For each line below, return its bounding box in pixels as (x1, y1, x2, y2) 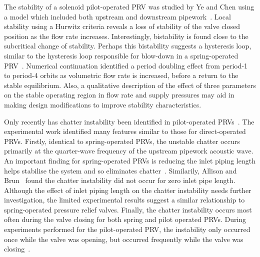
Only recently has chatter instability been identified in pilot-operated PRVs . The (4, 116, 254, 126)
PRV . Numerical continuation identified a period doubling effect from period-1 (4, 60, 248, 70)
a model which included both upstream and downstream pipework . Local (4, 11, 231, 21)
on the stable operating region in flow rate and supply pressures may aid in (4, 89, 234, 100)
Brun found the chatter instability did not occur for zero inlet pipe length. (4, 175, 235, 185)
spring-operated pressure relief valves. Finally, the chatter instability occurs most (4, 204, 252, 214)
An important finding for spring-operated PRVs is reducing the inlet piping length (4, 155, 255, 165)
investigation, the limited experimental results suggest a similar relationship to (4, 194, 245, 205)
